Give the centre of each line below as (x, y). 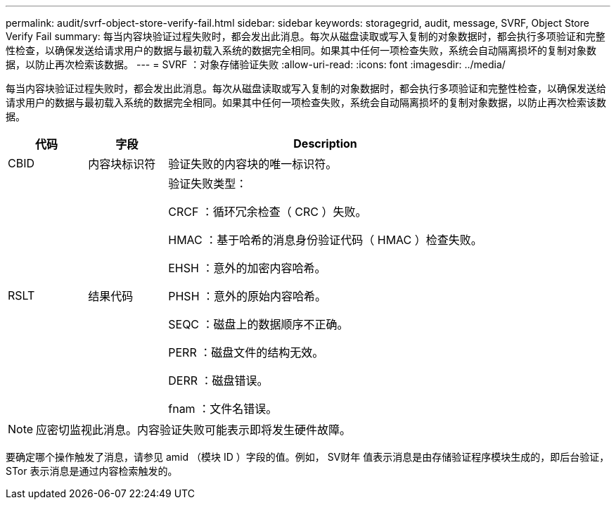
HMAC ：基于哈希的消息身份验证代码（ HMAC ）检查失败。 (325, 240)
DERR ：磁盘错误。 (218, 381)
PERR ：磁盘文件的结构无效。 (246, 352)
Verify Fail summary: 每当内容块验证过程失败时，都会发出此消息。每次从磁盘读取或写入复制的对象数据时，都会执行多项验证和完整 (306, 36)
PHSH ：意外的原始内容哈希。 (248, 296)
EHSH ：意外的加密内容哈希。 (247, 268)
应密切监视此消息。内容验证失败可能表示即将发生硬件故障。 (194, 430)
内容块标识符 (122, 164)
